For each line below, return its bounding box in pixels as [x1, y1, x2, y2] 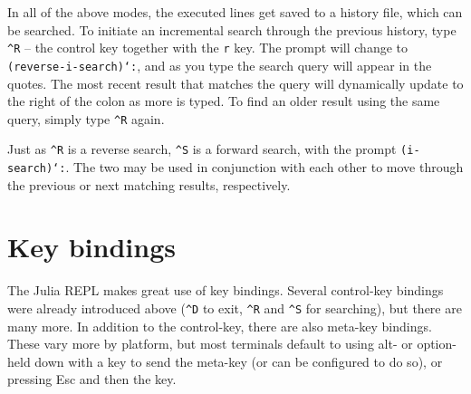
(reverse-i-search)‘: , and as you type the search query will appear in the [7, 55, 432, 74]
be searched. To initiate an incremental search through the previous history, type [7, 20, 457, 39]
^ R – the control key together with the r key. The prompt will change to [7, 38, 408, 57]
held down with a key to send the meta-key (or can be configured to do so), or [7, 351, 443, 370]
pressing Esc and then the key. [7, 370, 177, 389]
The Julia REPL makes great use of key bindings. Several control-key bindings [7, 281, 444, 300]
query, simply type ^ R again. [7, 109, 165, 128]
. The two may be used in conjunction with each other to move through [65, 158, 464, 176]
